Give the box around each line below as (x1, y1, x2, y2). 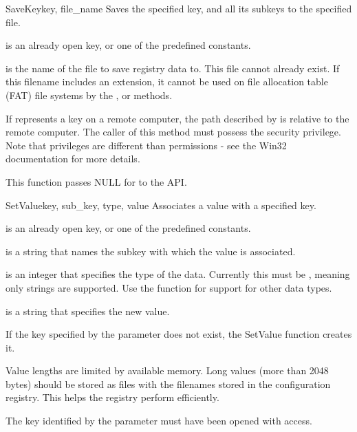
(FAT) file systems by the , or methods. (6, 87, 173, 102)
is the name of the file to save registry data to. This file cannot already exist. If (6, 61, 340, 75)
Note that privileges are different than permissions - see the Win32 (6, 138, 287, 152)
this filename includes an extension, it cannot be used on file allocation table (6, 74, 328, 89)
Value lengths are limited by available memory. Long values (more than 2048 (6, 363, 329, 378)
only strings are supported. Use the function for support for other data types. (6, 280, 332, 294)
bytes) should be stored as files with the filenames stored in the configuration (6, 376, 331, 391)
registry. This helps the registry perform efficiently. (6, 390, 219, 404)
